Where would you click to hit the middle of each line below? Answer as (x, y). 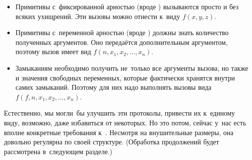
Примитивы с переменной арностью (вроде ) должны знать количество (122, 32)
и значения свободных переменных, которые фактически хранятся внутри (125, 77)
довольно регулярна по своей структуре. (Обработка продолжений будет (112, 142)
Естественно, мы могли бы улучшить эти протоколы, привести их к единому (120, 113)
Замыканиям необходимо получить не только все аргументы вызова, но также (132, 68)
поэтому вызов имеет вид (53, 51)
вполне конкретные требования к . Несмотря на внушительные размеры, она (119, 132)
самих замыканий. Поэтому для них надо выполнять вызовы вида (114, 87)
